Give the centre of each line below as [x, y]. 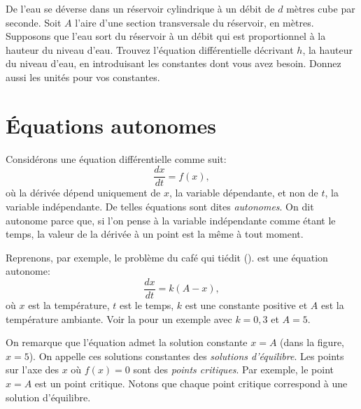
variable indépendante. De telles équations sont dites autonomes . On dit [160, 206]
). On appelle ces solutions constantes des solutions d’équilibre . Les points [186, 356]
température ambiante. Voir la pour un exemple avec [119, 318]
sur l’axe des [33, 369]
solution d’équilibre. [48, 397]
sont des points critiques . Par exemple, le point [234, 369]
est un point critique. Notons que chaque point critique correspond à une [191, 383]
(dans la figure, [312, 342]
